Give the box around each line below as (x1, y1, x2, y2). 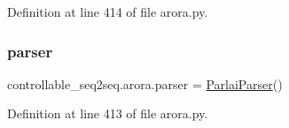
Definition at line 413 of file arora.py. (7, 104, 208, 123)
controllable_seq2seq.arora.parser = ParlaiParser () (7, 74, 283, 93)
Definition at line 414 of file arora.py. (7, 3, 208, 20)
